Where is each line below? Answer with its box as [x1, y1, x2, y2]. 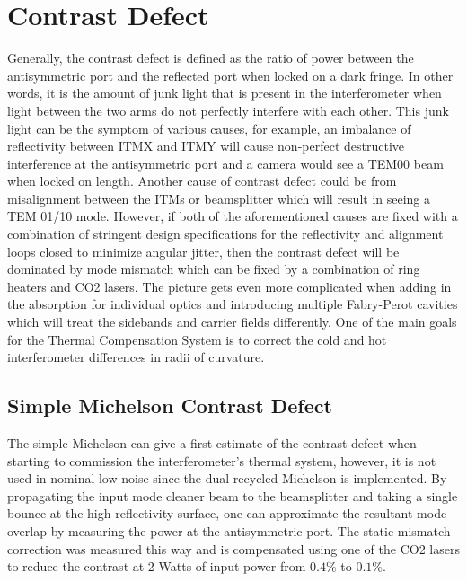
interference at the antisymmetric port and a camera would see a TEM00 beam [7, 154, 444, 172]
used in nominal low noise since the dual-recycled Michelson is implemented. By [7, 469, 447, 488]
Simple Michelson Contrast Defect [7, 392, 332, 419]
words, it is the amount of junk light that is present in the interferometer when [7, 84, 442, 102]
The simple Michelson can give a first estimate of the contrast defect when [7, 434, 417, 453]
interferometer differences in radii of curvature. [7, 348, 265, 366]
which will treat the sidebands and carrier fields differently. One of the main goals [7, 313, 457, 331]
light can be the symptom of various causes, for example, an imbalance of [7, 119, 411, 137]
